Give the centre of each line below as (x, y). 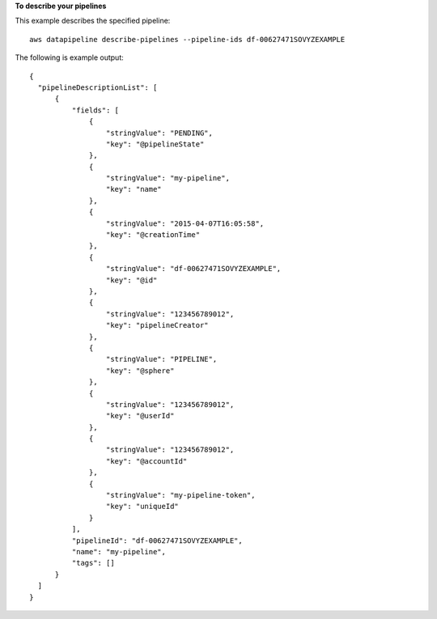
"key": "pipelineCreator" (157, 325)
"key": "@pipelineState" (155, 144)
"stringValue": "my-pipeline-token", (180, 495)
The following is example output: (70, 57)
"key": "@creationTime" (153, 235)
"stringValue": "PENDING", (159, 133)
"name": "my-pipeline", (119, 551)
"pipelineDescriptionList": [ (98, 87)
